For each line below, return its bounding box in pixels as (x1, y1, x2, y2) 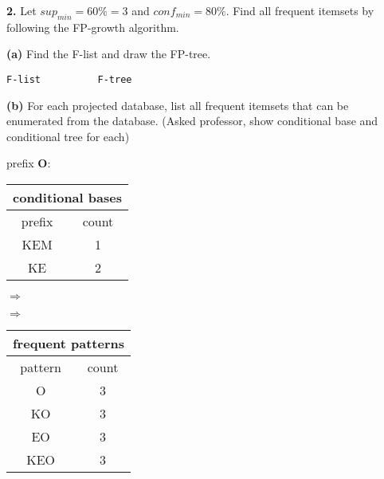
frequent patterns (13, 334, 124, 353)
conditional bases (13, 188, 122, 207)
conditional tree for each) (6, 128, 130, 144)
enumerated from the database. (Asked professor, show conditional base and (6, 112, 378, 129)
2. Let (6, 2, 37, 18)
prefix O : (6, 155, 51, 171)
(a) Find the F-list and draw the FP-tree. (6, 45, 211, 62)
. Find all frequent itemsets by (225, 2, 374, 18)
